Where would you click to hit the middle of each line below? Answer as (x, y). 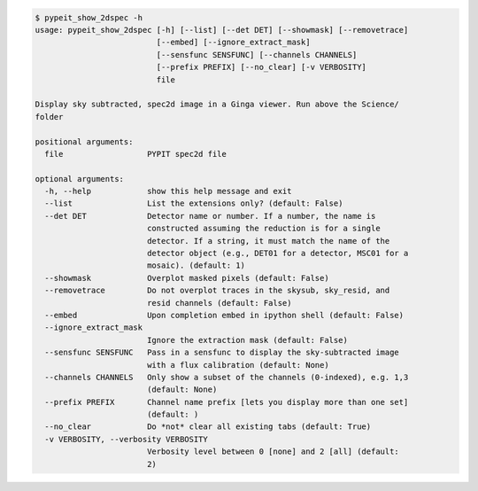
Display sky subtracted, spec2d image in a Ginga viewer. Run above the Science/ (217, 105)
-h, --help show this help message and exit (168, 191)
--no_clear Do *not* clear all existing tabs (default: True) (208, 427)
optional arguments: (79, 179)
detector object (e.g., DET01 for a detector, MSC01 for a (278, 253)
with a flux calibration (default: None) (238, 365)
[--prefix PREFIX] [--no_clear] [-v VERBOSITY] (262, 67)
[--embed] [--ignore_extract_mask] (233, 43)
